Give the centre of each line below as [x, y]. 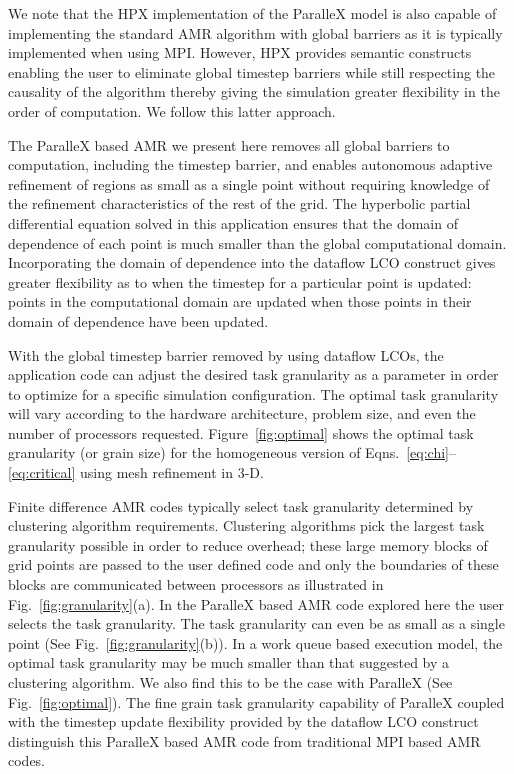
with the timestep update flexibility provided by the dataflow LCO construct [243, 721]
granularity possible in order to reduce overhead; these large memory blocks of [248, 544]
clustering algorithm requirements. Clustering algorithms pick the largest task [246, 525]
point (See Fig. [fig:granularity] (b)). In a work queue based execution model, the [255, 642]
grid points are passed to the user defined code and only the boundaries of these [253, 564]
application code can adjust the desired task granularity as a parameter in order [253, 374]
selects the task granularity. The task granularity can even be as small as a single [256, 623]
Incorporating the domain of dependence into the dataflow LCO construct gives [252, 262]
